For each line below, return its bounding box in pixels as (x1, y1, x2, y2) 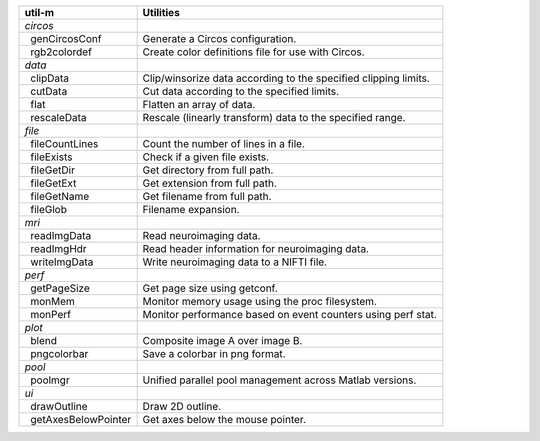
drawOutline (30, 400, 89, 413)
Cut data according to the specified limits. (142, 85, 340, 98)
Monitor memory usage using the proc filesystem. (142, 295, 377, 308)
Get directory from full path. (142, 163, 274, 177)
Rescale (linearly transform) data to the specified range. (142, 111, 406, 124)
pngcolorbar (30, 347, 89, 360)
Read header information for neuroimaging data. (142, 242, 370, 255)
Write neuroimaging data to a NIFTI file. (142, 255, 328, 269)
